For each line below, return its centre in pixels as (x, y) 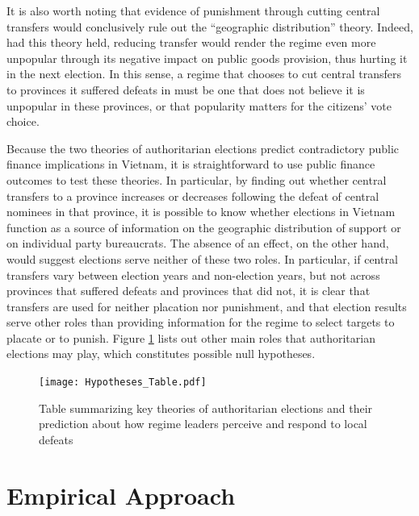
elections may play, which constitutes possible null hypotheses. (161, 354)
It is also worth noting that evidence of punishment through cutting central (193, 10)
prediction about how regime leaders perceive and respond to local (203, 424)
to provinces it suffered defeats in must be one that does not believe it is (186, 89)
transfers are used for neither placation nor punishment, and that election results (207, 306)
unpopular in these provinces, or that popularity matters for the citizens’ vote (199, 105)
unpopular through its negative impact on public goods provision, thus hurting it (207, 58)
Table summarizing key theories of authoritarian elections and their (206, 408)
